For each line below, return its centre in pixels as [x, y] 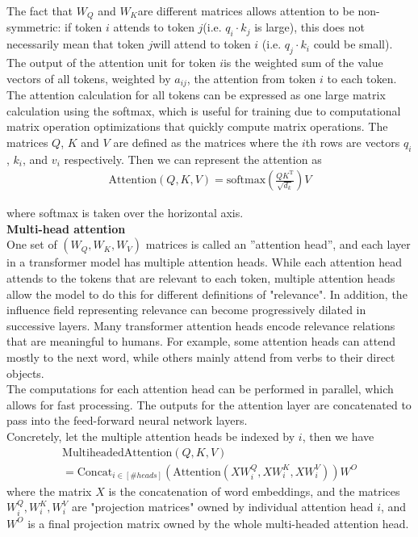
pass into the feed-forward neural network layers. [127, 420]
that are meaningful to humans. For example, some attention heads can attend [201, 341]
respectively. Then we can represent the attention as [193, 159]
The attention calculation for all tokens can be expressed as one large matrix [196, 95]
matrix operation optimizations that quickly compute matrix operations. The [197, 126]
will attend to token [202, 44]
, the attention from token [251, 78]
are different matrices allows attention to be [246, 10]
